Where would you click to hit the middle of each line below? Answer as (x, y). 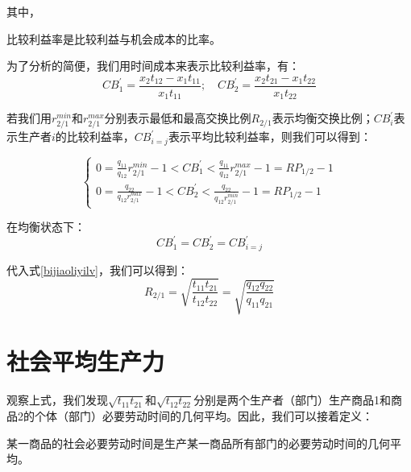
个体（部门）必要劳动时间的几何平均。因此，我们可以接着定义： (203, 415)
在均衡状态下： (46, 227)
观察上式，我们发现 (57, 400)
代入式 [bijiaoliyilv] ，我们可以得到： (98, 269)
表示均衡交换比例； (323, 118)
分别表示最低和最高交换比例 (178, 118)
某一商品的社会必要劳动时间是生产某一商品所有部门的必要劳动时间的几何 (198, 443)
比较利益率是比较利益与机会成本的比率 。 (114, 38)
